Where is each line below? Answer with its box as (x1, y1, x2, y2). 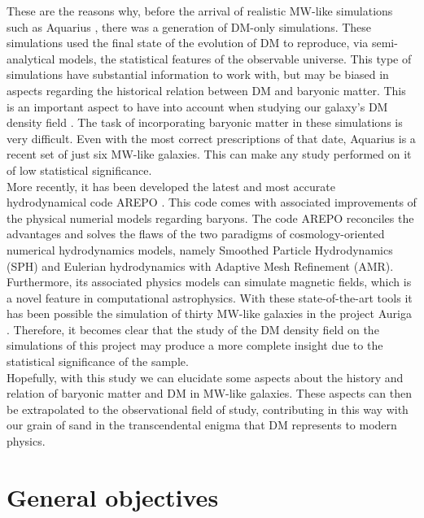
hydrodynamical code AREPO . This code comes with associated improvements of (7, 194, 417, 211)
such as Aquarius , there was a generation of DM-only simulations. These (7, 18, 372, 35)
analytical (7, 50, 55, 67)
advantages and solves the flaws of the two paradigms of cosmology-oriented (7, 225, 385, 242)
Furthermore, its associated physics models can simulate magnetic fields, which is (7, 273, 412, 290)
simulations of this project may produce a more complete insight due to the (7, 337, 383, 354)
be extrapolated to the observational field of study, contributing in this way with (7, 400, 409, 417)
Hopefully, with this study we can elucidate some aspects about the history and (7, 368, 404, 385)
